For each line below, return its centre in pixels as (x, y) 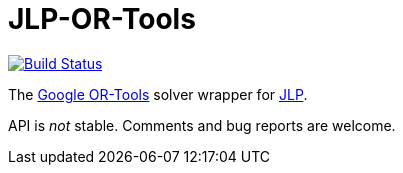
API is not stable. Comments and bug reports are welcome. (202, 125)
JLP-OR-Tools (102, 19)
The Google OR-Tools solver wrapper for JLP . (158, 94)
